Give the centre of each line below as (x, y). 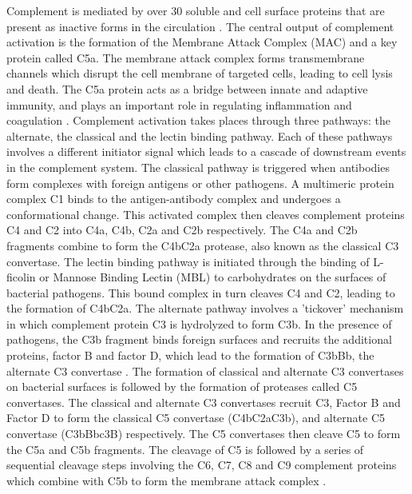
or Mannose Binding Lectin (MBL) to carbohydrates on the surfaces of (213, 277)
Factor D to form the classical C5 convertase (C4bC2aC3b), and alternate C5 (196, 418)
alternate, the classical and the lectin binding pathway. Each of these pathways (200, 135)
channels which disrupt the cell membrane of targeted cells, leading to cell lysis (200, 73)
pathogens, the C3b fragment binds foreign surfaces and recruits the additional (199, 339)
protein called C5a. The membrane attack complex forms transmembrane (186, 57)
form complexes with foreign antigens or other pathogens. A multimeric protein (200, 183)
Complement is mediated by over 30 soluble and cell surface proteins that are (196, 10)
